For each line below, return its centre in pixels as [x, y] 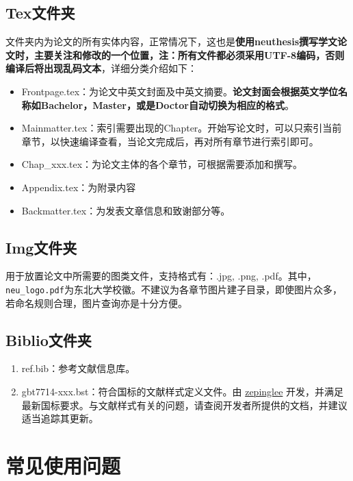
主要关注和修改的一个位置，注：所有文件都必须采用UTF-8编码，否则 [189, 54]
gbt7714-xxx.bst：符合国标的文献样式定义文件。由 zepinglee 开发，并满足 [183, 391]
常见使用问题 [63, 465]
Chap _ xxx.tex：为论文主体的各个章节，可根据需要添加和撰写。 [162, 164]
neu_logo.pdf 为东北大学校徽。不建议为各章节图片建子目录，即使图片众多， [174, 289]
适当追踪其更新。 [60, 418]
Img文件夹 [41, 247]
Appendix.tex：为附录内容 [79, 187]
